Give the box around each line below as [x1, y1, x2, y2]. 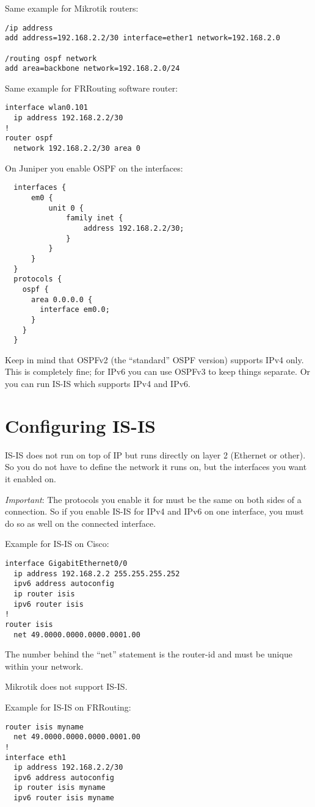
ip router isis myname [13, 783, 106, 792]
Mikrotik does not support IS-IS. [5, 680, 128, 693]
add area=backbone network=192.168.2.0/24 [5, 64, 180, 73]
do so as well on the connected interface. [5, 516, 156, 529]
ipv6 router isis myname [13, 794, 114, 803]
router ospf [5, 134, 53, 143]
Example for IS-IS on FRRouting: [5, 700, 131, 713]
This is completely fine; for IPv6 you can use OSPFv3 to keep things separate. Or [5, 365, 311, 378]
